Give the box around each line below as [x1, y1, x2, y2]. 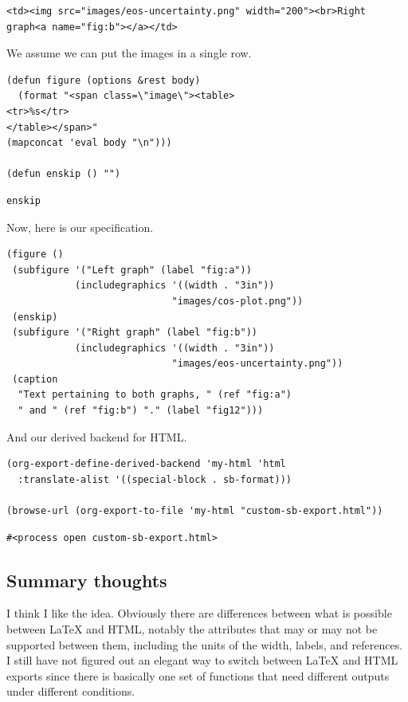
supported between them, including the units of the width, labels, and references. [6, 636, 403, 653]
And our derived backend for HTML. [6, 428, 187, 445]
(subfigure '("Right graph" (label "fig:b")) [12, 327, 257, 339]
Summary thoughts [6, 567, 167, 592]
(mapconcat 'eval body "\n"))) [6, 137, 172, 149]
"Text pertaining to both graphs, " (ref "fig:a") [18, 389, 292, 401]
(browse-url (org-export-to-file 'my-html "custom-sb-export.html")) [6, 505, 383, 517]
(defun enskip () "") [6, 168, 121, 180]
